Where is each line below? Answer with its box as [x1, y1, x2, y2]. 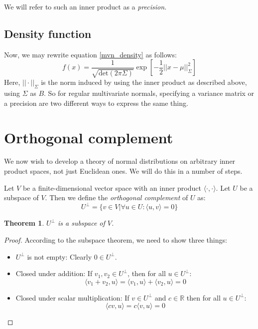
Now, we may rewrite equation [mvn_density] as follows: [4, 49, 177, 59]
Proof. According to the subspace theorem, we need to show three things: [4, 234, 227, 245]
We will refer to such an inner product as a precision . [4, 1, 167, 11]
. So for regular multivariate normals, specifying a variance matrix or [44, 88, 255, 98]
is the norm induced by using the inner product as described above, [41, 77, 247, 87]
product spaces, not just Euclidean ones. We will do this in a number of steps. [4, 166, 243, 176]
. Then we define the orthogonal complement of [45, 192, 188, 203]
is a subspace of [57, 218, 105, 228]
